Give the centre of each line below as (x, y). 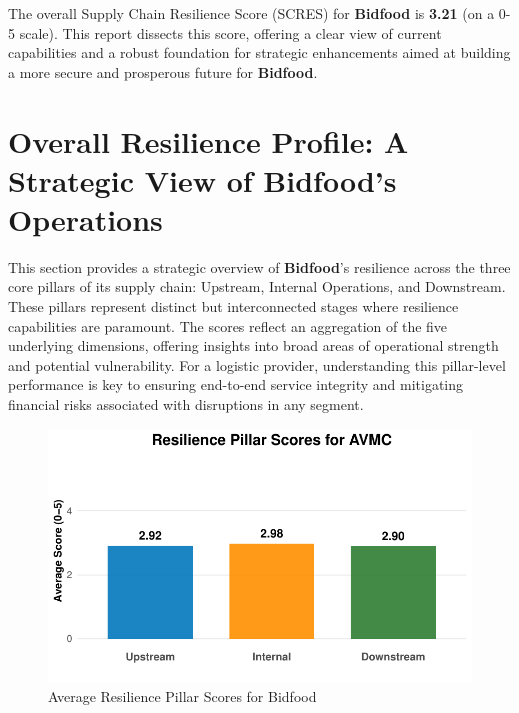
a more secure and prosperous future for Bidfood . (163, 71)
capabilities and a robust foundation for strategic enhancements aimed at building (259, 52)
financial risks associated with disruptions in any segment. (186, 404)
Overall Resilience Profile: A (208, 140)
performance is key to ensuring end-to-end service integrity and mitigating (236, 384)
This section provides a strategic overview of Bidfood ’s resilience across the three (259, 266)
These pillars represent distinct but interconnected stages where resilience (233, 306)
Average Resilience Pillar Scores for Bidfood (182, 696)
